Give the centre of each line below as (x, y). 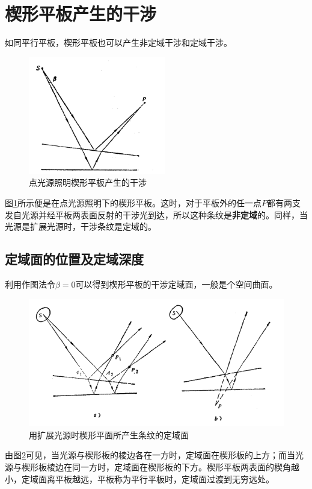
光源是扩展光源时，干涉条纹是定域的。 (81, 226)
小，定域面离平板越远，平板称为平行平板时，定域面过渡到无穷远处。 (139, 478)
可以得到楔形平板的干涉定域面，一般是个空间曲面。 (176, 284)
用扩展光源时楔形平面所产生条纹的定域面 (109, 434)
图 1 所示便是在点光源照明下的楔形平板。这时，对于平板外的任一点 (133, 202)
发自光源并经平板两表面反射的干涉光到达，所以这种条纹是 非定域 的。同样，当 (156, 214)
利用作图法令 (30, 284)
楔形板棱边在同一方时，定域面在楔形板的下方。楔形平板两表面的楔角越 (160, 466)
